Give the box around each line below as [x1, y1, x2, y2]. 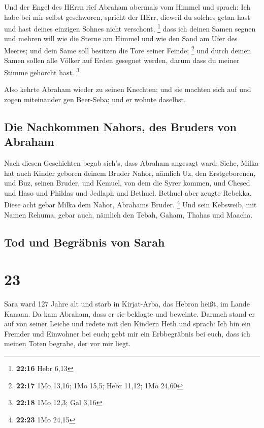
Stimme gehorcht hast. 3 [4, 65, 80, 77]
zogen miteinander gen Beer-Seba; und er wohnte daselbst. [4, 94, 186, 104]
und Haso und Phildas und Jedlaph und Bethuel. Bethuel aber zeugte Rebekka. [4, 187, 252, 198]
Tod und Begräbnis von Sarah [4, 234, 165, 250]
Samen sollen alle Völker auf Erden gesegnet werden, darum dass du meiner [4, 55, 240, 66]
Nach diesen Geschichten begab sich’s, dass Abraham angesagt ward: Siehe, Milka [4, 157, 259, 168]
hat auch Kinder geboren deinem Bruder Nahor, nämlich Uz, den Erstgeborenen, [4, 167, 256, 178]
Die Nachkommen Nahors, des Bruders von [4, 118, 237, 134]
